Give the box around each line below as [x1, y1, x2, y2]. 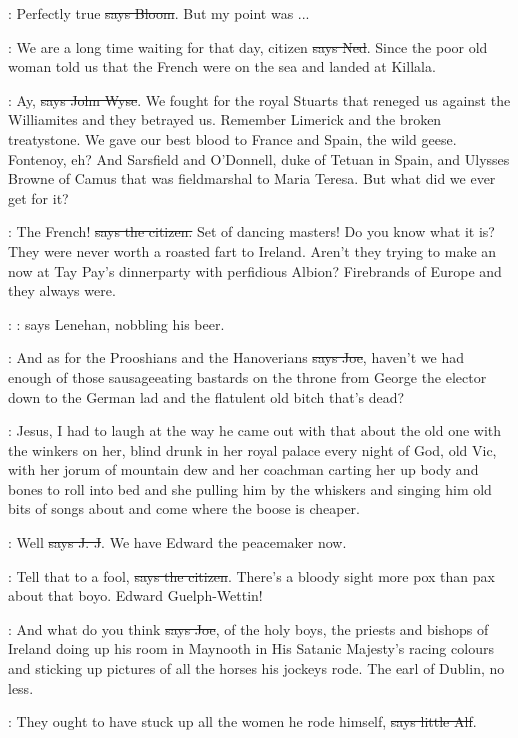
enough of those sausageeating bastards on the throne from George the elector [8, 366, 487, 387]
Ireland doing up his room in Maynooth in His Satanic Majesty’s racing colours [8, 638, 494, 659]
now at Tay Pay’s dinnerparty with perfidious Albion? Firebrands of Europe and [8, 260, 502, 281]
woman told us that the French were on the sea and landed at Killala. [8, 56, 436, 77]
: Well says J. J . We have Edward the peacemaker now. [8, 532, 347, 553]
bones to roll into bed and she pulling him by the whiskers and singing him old [8, 478, 492, 499]
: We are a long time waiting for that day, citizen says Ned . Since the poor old [8, 36, 488, 57]
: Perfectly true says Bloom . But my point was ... [8, 3, 310, 23]
